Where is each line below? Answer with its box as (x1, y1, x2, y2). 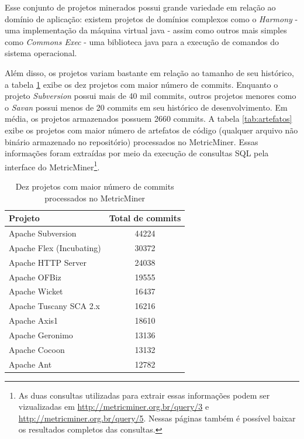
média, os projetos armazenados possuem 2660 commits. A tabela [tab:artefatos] (5, 112, 292, 125)
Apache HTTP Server (9, 256, 87, 268)
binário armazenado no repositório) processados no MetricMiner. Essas (5, 135, 258, 148)
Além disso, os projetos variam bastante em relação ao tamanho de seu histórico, (5, 66, 294, 78)
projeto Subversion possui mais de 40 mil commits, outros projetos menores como (5, 90, 296, 102)
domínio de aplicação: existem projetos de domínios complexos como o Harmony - (5, 12, 298, 25)
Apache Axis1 (9, 314, 58, 327)
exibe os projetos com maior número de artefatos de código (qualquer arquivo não (5, 124, 298, 136)
